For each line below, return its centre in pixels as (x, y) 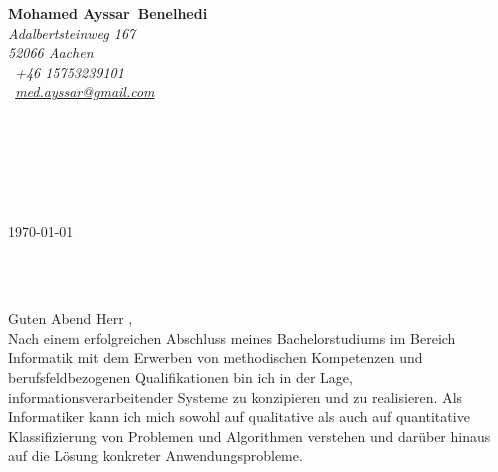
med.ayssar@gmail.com (85, 91)
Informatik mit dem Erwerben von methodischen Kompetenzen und (215, 357)
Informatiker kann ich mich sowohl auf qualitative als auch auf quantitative (239, 416)
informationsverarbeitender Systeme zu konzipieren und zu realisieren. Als (235, 396)
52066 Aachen (51, 52)
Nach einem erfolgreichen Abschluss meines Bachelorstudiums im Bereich (232, 337)
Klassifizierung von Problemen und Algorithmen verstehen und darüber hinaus (249, 435)
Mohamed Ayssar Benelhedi (108, 13)
